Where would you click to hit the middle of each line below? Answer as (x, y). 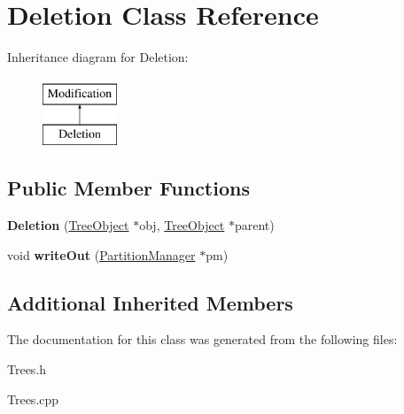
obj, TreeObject (182, 225)
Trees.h (27, 369)
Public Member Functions (128, 188)
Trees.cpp (33, 399)
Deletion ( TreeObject (68, 225)
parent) (254, 225)
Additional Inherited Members (150, 302)
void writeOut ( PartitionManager (101, 254)
